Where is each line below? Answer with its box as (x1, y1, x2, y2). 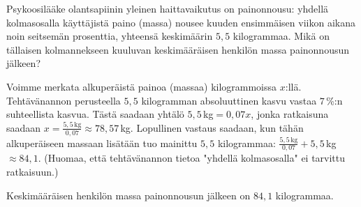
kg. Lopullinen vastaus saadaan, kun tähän (120, 120, 304, 135)
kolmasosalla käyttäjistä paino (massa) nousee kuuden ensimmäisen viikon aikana (6, 15, 355, 29)
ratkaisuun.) (6, 164, 59, 178)
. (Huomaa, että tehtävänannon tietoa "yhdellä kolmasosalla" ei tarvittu (38, 151, 346, 165)
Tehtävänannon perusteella (6, 93, 121, 107)
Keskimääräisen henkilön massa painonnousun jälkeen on (6, 187, 251, 202)
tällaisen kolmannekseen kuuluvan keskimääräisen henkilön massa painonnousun (6, 42, 350, 56)
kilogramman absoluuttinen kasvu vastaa (141, 93, 317, 107)
